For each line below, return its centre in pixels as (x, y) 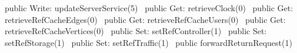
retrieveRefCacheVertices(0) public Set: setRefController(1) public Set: (136, 31)
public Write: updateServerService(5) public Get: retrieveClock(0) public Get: (149, 8)
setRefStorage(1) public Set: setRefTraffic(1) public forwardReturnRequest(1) (148, 42)
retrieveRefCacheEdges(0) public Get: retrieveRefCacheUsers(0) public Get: (145, 19)
